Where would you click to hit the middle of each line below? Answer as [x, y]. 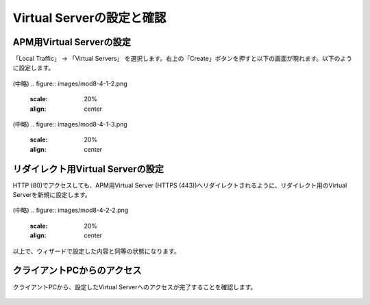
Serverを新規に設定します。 [52, 195]
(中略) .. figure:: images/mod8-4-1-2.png [70, 83]
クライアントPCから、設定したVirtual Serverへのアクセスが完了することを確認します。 [135, 287]
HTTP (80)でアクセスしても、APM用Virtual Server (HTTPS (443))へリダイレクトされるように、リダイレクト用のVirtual [180, 185]
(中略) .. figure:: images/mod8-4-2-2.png [71, 210]
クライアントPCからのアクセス [77, 270]
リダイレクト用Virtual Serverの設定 [88, 169]
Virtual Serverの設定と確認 [89, 18]
